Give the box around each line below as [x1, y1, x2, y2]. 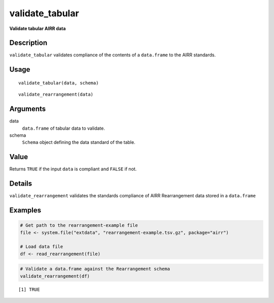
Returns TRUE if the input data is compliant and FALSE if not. [9, 166, 137, 172]
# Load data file [20, 244, 63, 250]
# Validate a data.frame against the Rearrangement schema [20, 266, 170, 272]
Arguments [9, 105, 46, 113]
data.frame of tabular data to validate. [22, 125, 105, 131]
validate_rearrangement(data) [18, 92, 94, 98]
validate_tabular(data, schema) [18, 80, 99, 86]
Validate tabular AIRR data [9, 25, 66, 32]
